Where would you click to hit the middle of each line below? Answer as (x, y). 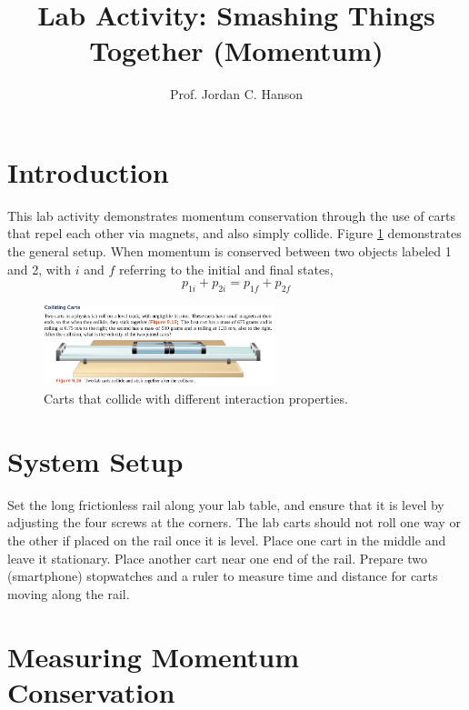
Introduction (88, 171)
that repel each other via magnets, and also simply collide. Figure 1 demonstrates (234, 233)
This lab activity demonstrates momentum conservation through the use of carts (231, 215)
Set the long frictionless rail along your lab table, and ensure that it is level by (226, 504)
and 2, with (40, 269)
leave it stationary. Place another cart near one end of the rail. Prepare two (217, 558)
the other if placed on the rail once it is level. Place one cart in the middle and (227, 540)
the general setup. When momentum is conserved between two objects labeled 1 (230, 251)
